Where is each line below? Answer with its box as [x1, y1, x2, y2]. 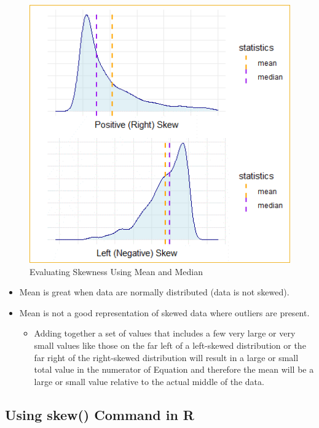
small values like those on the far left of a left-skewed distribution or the [34, 339, 306, 352]
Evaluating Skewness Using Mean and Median [30, 265, 203, 278]
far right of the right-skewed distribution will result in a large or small [34, 351, 299, 364]
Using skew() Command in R [5, 405, 194, 424]
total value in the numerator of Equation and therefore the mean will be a [34, 363, 314, 376]
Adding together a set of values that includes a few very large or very [34, 327, 296, 340]
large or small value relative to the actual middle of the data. [34, 375, 264, 387]
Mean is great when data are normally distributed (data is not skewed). [19, 286, 289, 298]
